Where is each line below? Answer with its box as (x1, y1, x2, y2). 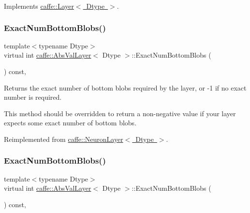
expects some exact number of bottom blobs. (4, 118, 137, 128)
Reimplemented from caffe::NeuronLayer (4, 134, 123, 144)
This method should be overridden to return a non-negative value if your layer (4, 108, 236, 118)
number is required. (4, 92, 62, 102)
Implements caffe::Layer (4, 1, 74, 11)
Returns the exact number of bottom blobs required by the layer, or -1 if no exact (4, 82, 247, 92)
